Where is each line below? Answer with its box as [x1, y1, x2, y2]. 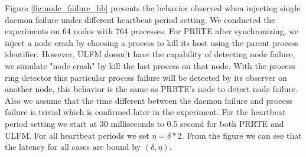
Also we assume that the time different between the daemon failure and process [5, 94, 292, 106]
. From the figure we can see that [181, 129, 302, 141]
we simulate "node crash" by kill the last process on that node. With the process [5, 59, 295, 71]
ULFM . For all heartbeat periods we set [5, 129, 149, 141]
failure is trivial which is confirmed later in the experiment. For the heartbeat [5, 106, 286, 118]
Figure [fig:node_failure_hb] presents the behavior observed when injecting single [5, 2, 301, 14]
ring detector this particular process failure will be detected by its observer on [5, 71, 287, 83]
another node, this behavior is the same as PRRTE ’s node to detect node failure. [5, 83, 298, 95]
